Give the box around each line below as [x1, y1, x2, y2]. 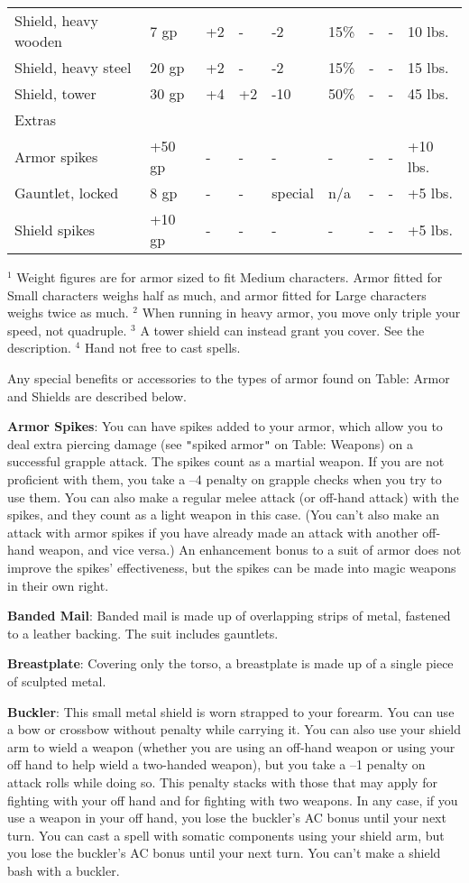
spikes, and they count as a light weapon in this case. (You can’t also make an [7, 505, 440, 524]
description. [7, 338, 71, 357]
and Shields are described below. [7, 386, 187, 405]
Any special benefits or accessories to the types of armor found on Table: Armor [7, 368, 450, 387]
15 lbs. [408, 57, 449, 78]
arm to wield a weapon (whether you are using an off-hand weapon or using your [7, 737, 455, 756]
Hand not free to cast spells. [84, 338, 241, 357]
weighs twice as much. [7, 303, 129, 322]
